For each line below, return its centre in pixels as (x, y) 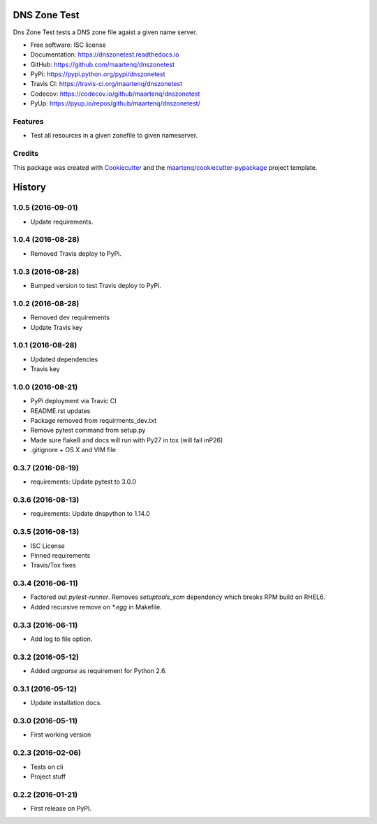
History (30, 188)
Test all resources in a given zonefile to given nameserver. (114, 136)
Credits (25, 154)
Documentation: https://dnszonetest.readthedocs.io (105, 55)
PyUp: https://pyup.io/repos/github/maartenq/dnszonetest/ (115, 103)
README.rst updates (60, 411)
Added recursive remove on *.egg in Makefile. (96, 607)
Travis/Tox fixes (53, 565)
